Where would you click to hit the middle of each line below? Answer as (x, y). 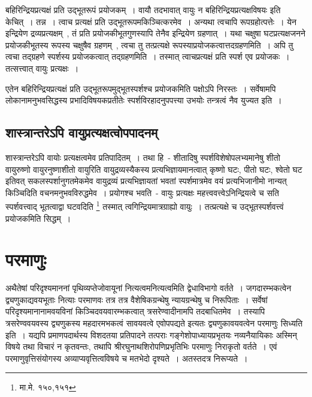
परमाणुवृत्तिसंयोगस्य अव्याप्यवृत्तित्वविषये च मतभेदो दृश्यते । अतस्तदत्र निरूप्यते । (127, 358)
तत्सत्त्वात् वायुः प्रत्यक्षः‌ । (42, 68)
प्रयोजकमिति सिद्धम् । (38, 218)
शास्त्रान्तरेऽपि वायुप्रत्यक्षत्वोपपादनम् (82, 132)
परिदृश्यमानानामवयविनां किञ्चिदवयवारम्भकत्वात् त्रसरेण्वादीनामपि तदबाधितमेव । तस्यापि (135, 311)
